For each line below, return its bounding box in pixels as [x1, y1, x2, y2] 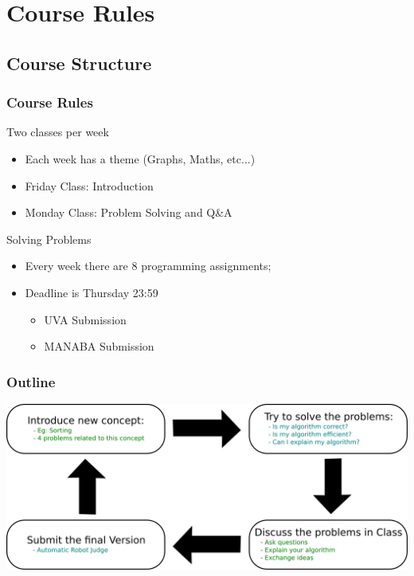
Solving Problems [6, 230, 92, 247]
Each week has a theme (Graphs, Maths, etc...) [25, 150, 256, 167]
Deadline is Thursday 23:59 [25, 284, 158, 300]
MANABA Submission [44, 338, 154, 355]
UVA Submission [44, 311, 127, 327]
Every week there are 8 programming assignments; [25, 257, 271, 274]
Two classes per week [6, 123, 109, 140]
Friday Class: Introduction [25, 177, 154, 194]
